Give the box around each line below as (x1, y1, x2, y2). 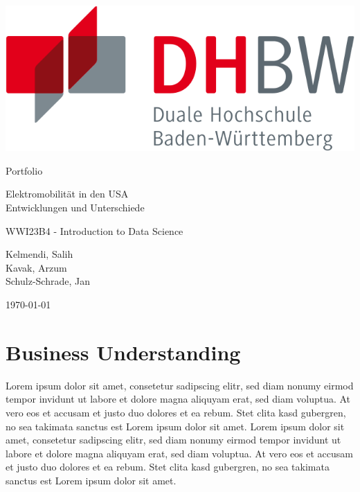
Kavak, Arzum (6, 260, 67, 274)
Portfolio (6, 163, 43, 177)
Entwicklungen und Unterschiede (6, 200, 145, 215)
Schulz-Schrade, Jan (6, 274, 90, 288)
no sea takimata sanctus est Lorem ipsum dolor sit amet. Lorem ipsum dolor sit (6, 419, 345, 433)
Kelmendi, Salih (6, 247, 73, 261)
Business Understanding (6, 337, 241, 366)
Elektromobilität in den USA (6, 186, 129, 201)
